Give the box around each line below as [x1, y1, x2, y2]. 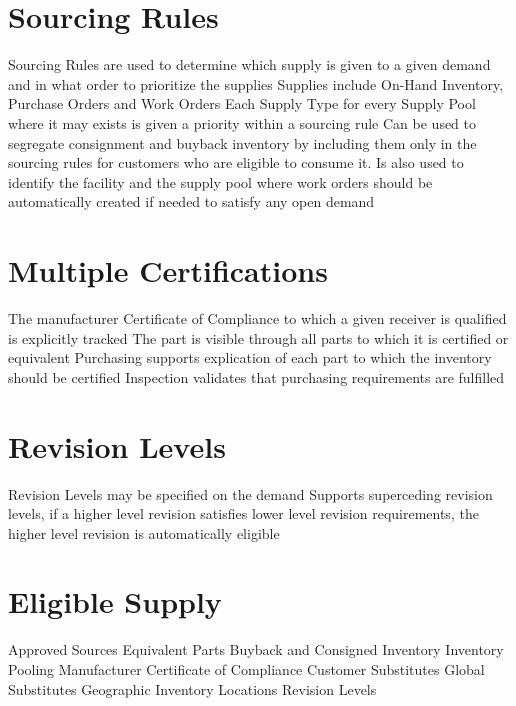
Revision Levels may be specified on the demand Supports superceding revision [8, 483, 493, 504]
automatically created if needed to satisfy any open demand [8, 191, 375, 212]
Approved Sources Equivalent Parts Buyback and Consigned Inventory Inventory [8, 639, 504, 660]
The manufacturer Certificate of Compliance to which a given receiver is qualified [8, 308, 507, 328]
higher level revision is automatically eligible [8, 522, 280, 543]
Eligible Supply [8, 581, 222, 622]
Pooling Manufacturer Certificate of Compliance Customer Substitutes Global [8, 659, 485, 679]
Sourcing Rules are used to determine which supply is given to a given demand [8, 54, 491, 75]
